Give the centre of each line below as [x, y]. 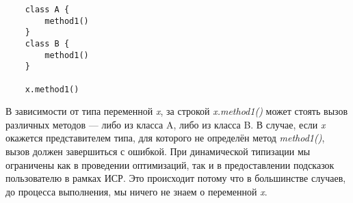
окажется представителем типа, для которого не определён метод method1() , [165, 138]
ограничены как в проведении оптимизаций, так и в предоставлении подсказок [170, 164]
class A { [47, 10]
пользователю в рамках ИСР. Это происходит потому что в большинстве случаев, [176, 178]
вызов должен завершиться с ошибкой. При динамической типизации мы [158, 151]
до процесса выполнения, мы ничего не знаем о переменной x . [136, 191]
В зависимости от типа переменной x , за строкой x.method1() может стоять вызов [177, 111]
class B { [47, 43]
